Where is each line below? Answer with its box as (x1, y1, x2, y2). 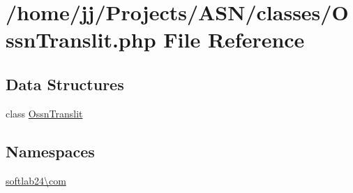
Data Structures (6, 73, 124, 94)
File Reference (163, 25, 305, 54)
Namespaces (6, 140, 95, 162)
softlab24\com (6, 173, 66, 187)
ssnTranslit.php (6, 25, 156, 54)
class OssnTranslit (6, 106, 83, 120)
